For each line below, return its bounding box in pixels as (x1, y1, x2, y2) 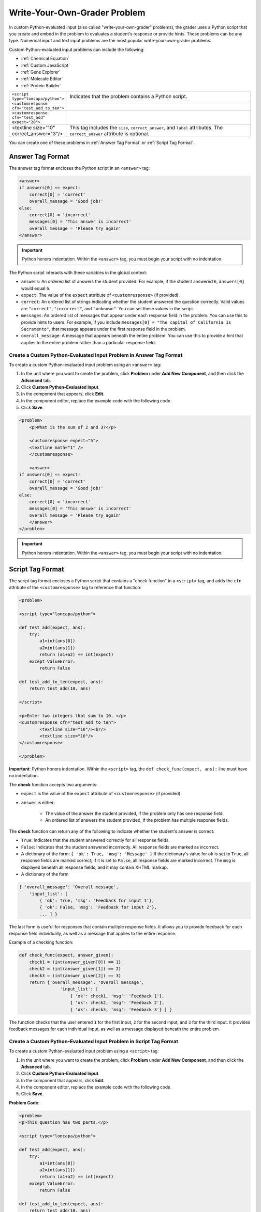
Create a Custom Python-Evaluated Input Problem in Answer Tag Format (9, 351, 183, 358)
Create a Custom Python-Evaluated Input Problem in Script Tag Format (9, 1038, 178, 1045)
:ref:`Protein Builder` (21, 82, 61, 88)
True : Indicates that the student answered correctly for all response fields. (21, 837, 170, 843)
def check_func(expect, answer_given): (19, 953, 114, 958)
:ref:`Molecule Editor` (21, 76, 63, 82)
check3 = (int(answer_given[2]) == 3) (29, 973, 121, 978)
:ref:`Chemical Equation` (21, 56, 70, 62)
